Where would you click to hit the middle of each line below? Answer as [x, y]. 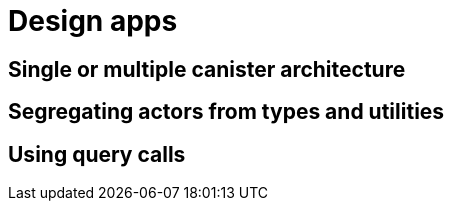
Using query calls [97, 154]
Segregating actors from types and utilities [226, 112]
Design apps [93, 21]
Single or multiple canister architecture [207, 69]
